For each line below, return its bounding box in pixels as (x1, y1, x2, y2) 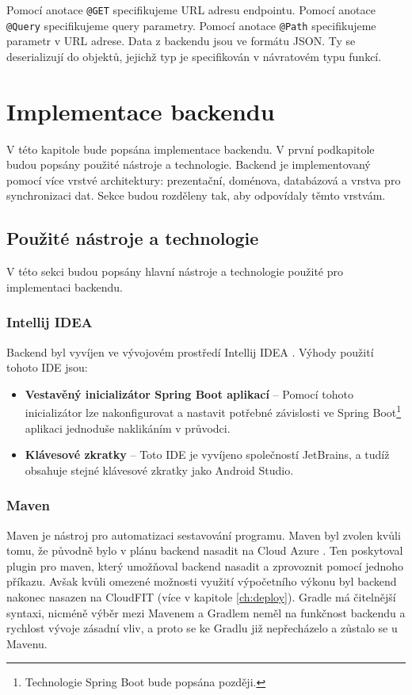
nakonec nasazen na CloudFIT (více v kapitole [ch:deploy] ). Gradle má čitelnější (6, 589, 396, 605)
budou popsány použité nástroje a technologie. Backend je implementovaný (6, 156, 371, 173)
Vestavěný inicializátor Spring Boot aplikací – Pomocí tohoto (25, 385, 353, 402)
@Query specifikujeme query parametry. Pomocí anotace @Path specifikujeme (6, 17, 376, 33)
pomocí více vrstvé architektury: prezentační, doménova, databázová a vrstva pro (6, 171, 401, 188)
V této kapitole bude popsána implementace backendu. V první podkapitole (6, 140, 375, 157)
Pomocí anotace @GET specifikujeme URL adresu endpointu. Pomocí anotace (6, 2, 376, 17)
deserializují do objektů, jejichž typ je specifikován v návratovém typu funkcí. (6, 48, 382, 64)
